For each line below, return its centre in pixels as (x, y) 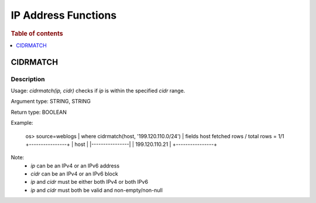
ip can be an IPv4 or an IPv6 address (75, 166)
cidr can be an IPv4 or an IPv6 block (74, 174)
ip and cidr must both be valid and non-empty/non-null (97, 190)
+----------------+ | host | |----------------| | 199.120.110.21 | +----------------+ (121, 144)
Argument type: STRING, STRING (51, 101)
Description (28, 79)
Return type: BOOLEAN (39, 112)
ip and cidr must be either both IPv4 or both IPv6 (90, 182)
